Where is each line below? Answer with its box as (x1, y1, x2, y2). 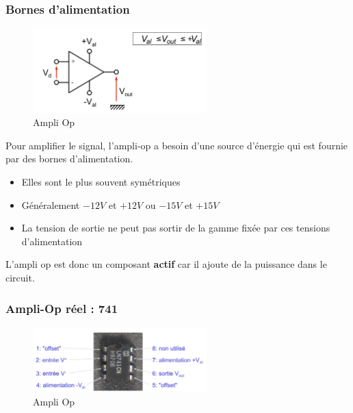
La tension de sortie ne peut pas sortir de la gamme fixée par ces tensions (21, 221, 330, 235)
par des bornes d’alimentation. (5, 151, 133, 166)
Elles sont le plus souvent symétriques (21, 175, 181, 189)
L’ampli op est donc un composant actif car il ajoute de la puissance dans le (5, 257, 327, 271)
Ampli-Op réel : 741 (5, 299, 118, 316)
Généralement (21, 197, 80, 212)
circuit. (5, 271, 35, 285)
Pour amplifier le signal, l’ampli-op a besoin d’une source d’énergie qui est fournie (5, 138, 348, 152)
